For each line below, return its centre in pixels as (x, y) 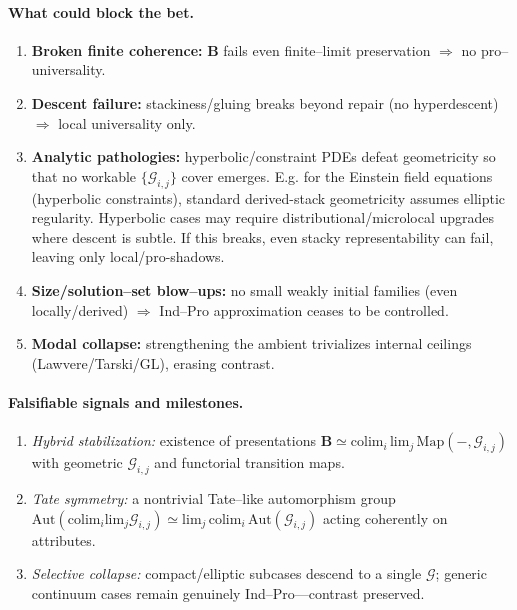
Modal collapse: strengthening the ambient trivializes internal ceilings (251, 343)
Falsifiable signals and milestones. (126, 401)
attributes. (63, 539)
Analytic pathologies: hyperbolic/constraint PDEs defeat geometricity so (263, 156)
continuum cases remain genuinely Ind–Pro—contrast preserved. (228, 592)
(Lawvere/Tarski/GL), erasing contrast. (153, 362)
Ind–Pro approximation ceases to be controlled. (304, 309)
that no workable (84, 175)
